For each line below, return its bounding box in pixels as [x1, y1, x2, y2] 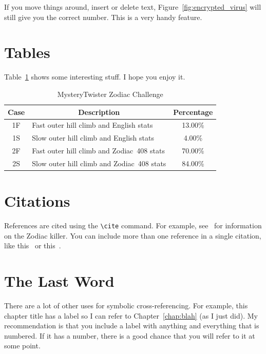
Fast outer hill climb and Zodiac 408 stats [32, 145, 165, 156]
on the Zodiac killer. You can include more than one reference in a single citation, [4, 230, 261, 241]
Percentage [173, 106, 213, 117]
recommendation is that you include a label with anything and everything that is [4, 320, 259, 331]
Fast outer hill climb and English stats [32, 120, 153, 130]
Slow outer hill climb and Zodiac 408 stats [32, 158, 166, 168]
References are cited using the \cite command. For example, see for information [4, 220, 262, 231]
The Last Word [4, 270, 115, 291]
